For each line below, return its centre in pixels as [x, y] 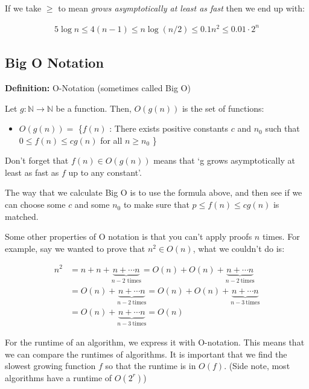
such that [282, 128]
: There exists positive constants [169, 128]
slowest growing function [50, 366]
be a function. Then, [94, 108]
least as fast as [32, 172]
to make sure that [156, 204]
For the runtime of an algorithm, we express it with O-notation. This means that [155, 342]
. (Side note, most [257, 366]
